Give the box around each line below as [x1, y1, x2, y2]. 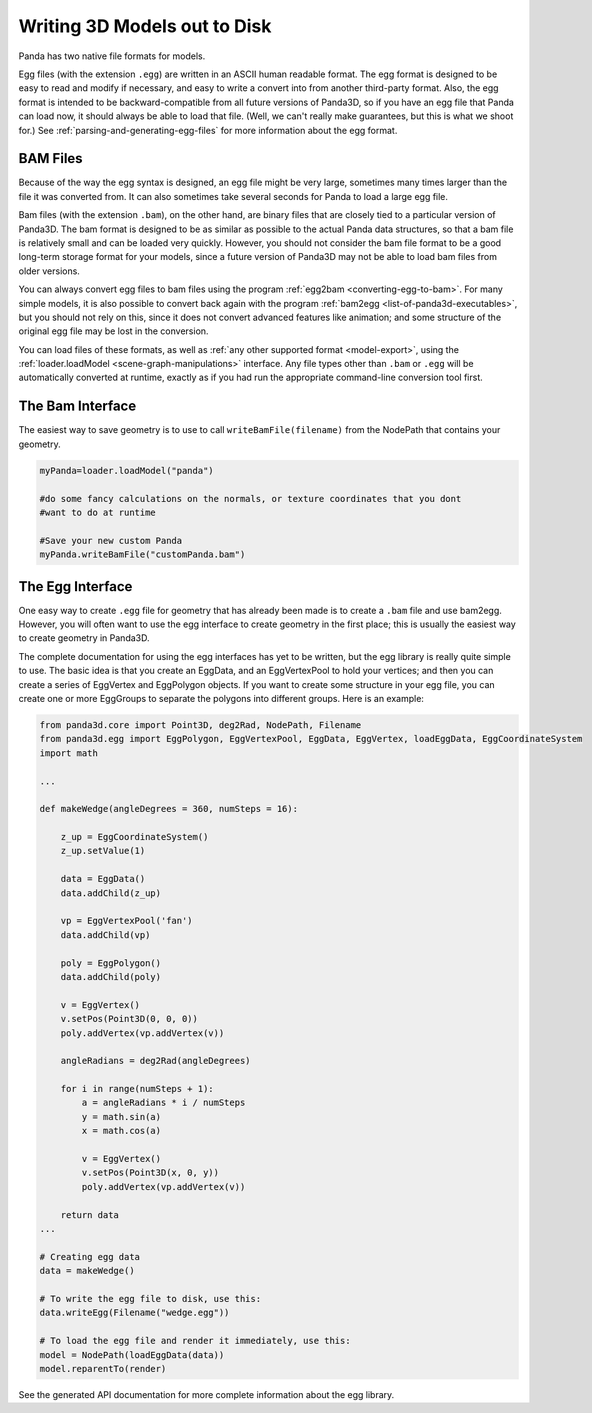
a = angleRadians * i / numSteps [81, 1097, 246, 1109]
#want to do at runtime [39, 506, 157, 518]
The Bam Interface [18, 398, 137, 415]
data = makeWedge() [39, 1265, 135, 1277]
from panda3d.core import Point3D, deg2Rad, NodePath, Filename [39, 719, 362, 730]
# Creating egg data [39, 1251, 140, 1262]
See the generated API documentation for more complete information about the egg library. [18, 1388, 395, 1400]
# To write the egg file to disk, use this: [39, 1293, 262, 1304]
